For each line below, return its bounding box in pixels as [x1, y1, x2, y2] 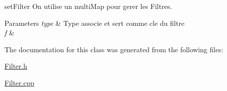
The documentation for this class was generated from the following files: [4, 44, 224, 54]
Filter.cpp [4, 77, 34, 88]
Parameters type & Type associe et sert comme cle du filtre [4, 17, 185, 28]
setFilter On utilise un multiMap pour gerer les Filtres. [4, 1, 172, 11]
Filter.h [4, 61, 27, 71]
